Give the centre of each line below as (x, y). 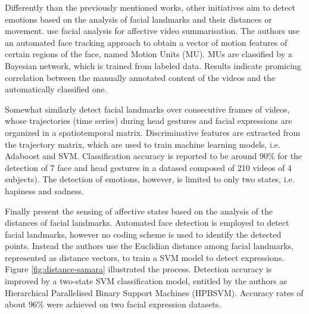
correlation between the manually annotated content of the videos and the (140, 77)
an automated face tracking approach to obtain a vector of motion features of (146, 42)
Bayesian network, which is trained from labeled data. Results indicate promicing (153, 65)
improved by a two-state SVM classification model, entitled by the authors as (146, 281)
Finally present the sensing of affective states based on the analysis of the (139, 211)
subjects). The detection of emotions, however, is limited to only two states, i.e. (150, 179)
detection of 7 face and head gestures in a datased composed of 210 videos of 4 (148, 167)
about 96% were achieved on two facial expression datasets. (113, 304)
